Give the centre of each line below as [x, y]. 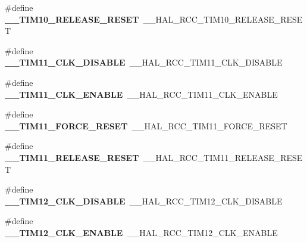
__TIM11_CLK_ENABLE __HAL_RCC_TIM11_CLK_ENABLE [141, 94]
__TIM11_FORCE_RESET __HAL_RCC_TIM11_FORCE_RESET [146, 125]
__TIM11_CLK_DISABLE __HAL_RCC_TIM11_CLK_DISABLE [144, 62]
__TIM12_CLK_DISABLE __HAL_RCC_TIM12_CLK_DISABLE [144, 201]
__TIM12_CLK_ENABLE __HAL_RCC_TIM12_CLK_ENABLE [141, 232]
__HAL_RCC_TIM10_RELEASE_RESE [223, 19]
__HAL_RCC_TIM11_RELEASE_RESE [223, 157]
